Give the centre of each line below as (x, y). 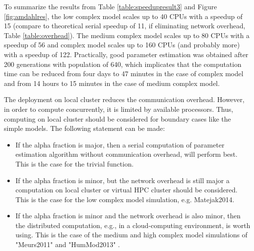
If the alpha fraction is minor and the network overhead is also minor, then (128, 216)
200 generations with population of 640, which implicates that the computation (123, 64)
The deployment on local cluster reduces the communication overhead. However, (124, 99)
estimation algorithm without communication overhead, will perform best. (127, 154)
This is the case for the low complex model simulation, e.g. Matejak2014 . (125, 199)
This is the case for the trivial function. (74, 163)
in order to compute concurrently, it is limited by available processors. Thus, (119, 109)
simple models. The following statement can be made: (84, 128)
